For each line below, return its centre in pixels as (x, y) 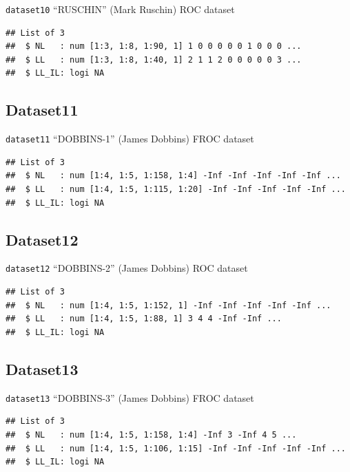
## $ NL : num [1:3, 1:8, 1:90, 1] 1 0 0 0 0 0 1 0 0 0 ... (154, 46)
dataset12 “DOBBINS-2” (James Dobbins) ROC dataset (127, 268)
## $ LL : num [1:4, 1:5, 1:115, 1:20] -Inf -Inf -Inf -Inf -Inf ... (176, 190)
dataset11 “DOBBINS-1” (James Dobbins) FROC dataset (130, 139)
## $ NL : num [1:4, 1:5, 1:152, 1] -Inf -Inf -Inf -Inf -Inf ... (168, 305)
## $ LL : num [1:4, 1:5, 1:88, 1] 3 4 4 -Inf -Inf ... (144, 319)
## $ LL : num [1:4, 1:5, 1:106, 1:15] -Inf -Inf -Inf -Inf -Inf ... (176, 448)
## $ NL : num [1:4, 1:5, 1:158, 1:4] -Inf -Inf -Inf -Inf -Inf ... (173, 176)
